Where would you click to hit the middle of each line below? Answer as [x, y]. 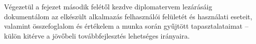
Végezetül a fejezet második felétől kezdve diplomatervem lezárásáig [108, 6]
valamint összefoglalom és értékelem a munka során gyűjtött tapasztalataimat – [126, 26]
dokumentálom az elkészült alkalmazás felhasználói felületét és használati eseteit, [128, 16]
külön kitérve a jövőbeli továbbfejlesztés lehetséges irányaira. [97, 35]
